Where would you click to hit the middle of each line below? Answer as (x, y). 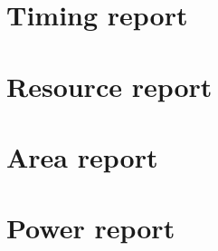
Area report (82, 156)
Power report (91, 228)
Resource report (109, 86)
